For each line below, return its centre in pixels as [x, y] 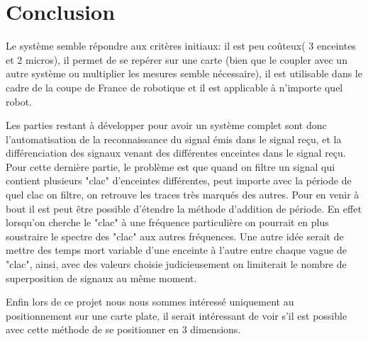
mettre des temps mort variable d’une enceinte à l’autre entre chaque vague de [176, 250]
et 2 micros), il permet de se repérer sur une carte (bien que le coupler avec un [177, 59]
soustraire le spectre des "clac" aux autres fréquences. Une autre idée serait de [175, 236]
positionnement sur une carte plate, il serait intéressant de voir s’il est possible [177, 315]
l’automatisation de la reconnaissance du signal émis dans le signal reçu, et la [174, 139]
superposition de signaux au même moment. [101, 278]
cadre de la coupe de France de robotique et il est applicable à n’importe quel [174, 87]
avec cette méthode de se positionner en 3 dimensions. [123, 329]
